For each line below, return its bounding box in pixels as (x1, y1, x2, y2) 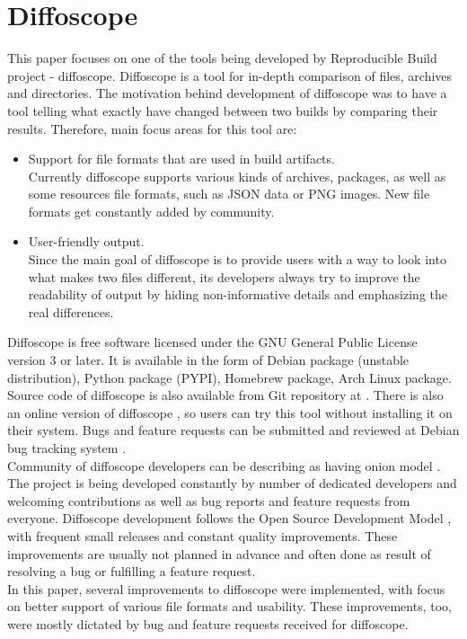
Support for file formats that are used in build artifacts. (28, 149, 335, 168)
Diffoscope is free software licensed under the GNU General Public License (7, 333, 418, 351)
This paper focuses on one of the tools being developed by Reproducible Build (7, 49, 437, 67)
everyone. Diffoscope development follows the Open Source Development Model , (7, 509, 452, 528)
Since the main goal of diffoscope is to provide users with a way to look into (28, 250, 446, 269)
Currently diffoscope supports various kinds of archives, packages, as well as (28, 166, 446, 185)
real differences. (28, 302, 114, 321)
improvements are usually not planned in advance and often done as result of (7, 544, 431, 563)
